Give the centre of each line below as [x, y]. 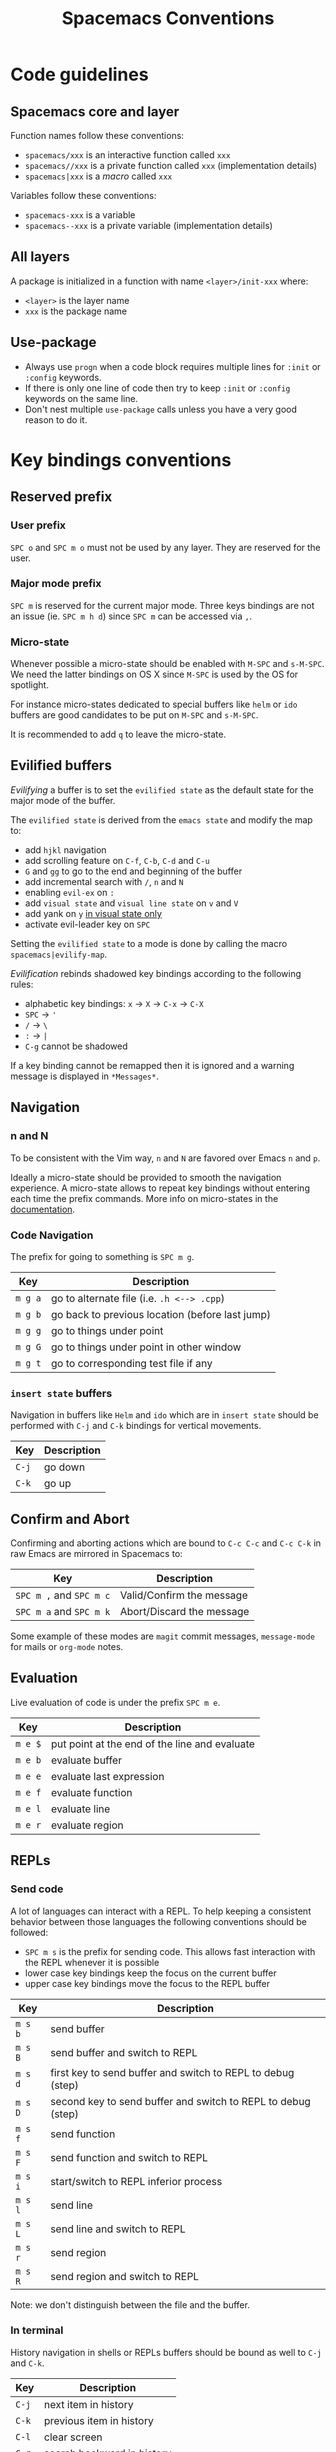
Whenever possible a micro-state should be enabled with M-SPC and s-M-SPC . [167, 664]
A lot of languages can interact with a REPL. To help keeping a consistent [161, 1911]
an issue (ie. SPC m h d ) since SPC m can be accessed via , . [131, 616]
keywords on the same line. [81, 398]
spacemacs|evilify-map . [59, 954]
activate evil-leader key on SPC [87, 924]
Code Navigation [52, 1235]
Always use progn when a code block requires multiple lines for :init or [173, 366]
